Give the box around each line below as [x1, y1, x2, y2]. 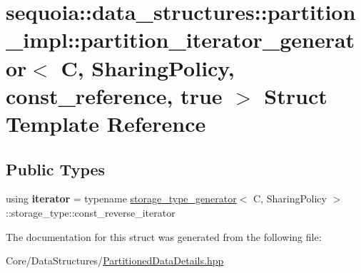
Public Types [6, 158, 106, 180]
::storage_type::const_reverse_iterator [6, 205, 176, 220]
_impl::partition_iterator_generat [6, 25, 355, 54]
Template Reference [6, 108, 206, 138]
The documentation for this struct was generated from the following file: [6, 229, 322, 244]
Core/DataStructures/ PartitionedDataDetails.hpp [6, 253, 224, 268]
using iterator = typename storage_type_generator [6, 191, 237, 206]
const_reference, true [6, 81, 223, 110]
